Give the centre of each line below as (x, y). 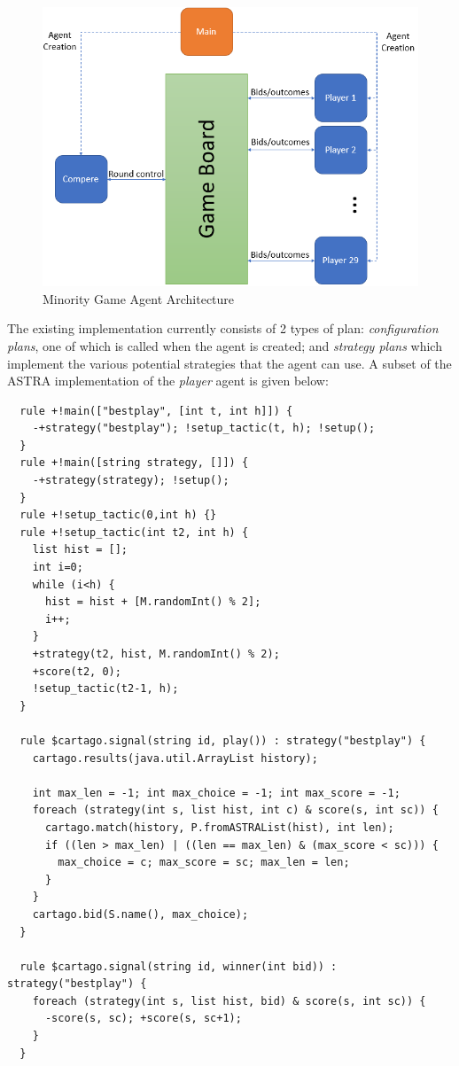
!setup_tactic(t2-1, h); (105, 689)
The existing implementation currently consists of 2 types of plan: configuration (223, 328)
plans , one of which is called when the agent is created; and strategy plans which (225, 345)
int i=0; (58, 568)
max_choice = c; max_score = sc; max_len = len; (204, 863)
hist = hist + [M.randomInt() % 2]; (153, 602)
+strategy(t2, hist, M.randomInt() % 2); (156, 654)
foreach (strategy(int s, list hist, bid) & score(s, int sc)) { (229, 1001)
